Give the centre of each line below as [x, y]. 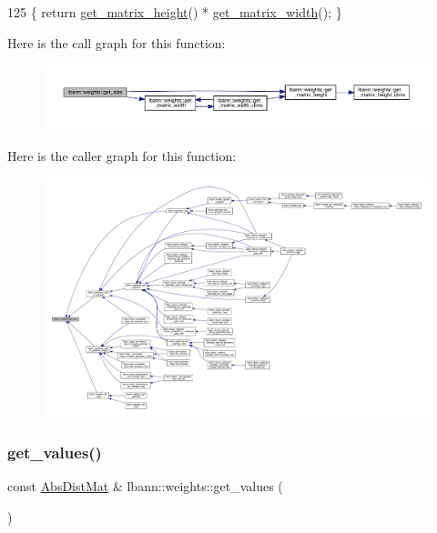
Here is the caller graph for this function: [122, 156]
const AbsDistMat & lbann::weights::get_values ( [145, 486]
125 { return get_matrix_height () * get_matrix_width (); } [175, 12]
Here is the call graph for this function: [117, 42]
